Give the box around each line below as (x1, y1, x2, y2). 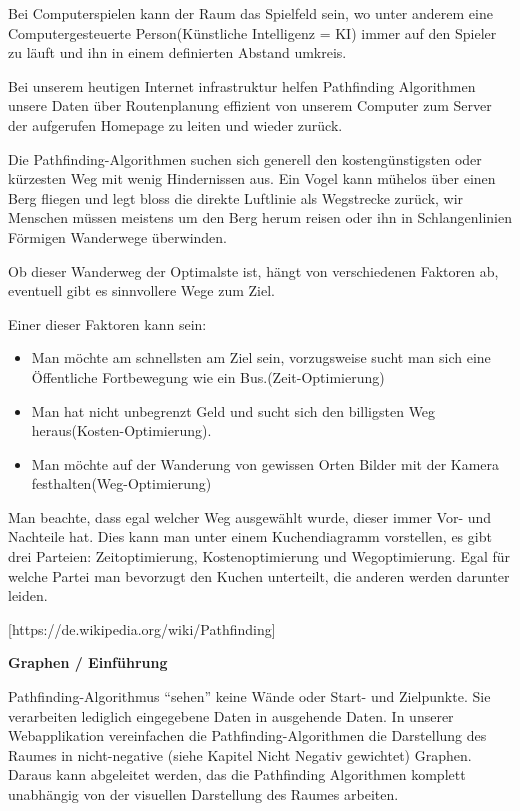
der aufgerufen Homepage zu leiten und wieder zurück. (8, 114, 343, 135)
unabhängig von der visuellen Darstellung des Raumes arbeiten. (8, 784, 399, 804)
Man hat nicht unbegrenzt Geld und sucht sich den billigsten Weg (31, 400, 436, 421)
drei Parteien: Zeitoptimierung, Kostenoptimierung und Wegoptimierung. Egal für (8, 546, 511, 567)
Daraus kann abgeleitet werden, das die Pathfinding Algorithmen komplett (8, 764, 466, 785)
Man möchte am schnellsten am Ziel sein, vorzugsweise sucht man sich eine (31, 347, 491, 368)
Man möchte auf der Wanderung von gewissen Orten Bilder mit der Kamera (31, 453, 500, 474)
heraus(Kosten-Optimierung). (31, 420, 212, 441)
